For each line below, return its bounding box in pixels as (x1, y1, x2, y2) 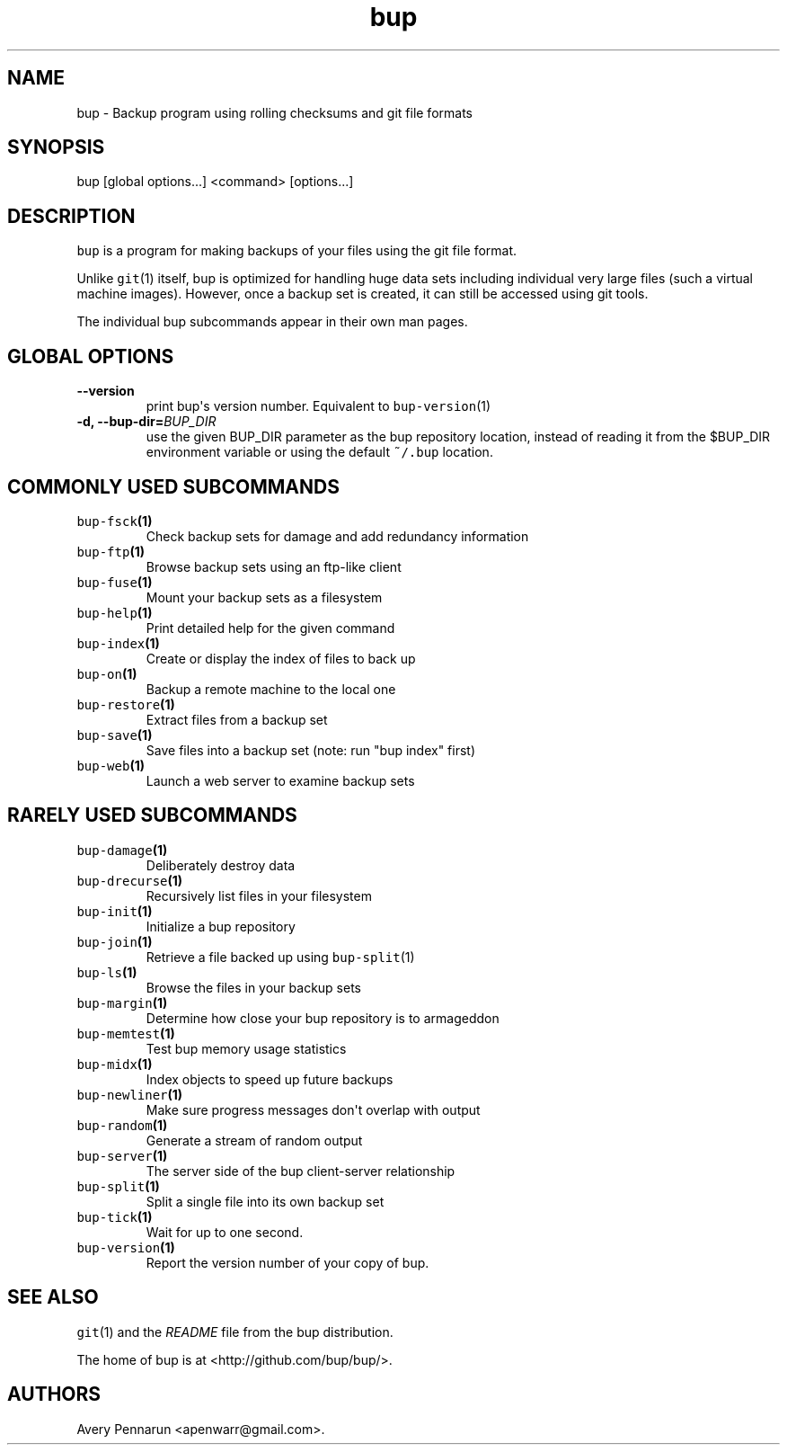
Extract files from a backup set (146, 711, 328, 727)
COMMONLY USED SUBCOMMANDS (7, 475, 340, 498)
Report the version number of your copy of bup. (146, 1254, 429, 1270)
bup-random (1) (76, 1117, 168, 1133)
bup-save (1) (76, 726, 153, 743)
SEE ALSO (7, 1286, 99, 1309)
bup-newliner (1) (76, 1086, 183, 1102)
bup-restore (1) (76, 696, 175, 712)
